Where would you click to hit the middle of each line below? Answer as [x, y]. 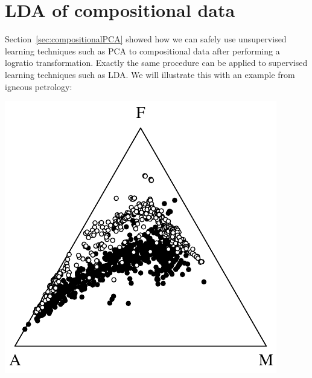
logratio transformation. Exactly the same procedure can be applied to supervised [156, 63]
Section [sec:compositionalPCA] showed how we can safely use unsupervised [146, 39]
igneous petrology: [39, 86]
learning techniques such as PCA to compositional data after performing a [142, 51]
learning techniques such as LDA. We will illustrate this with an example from [150, 74]
